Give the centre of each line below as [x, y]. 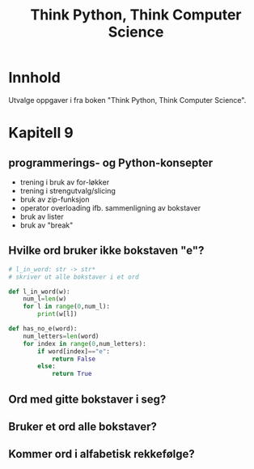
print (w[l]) [58, 314]
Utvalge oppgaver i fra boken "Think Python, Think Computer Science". [127, 100]
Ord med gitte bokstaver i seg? [87, 399]
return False [73, 359]
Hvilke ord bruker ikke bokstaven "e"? [106, 251]
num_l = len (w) [45, 299]
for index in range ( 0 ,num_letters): [85, 343]
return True [72, 374]
